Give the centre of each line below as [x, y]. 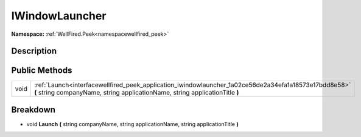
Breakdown [33, 109]
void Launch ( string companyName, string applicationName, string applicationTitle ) [132, 124]
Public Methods [42, 71]
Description [34, 51]
